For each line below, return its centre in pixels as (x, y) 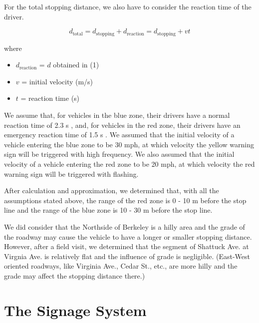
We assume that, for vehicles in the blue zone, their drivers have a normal (117, 115)
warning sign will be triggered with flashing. (71, 173)
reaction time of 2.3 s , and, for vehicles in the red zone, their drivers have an (122, 125)
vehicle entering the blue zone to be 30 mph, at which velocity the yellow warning (129, 144)
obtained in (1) (76, 65)
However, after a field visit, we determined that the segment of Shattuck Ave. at (127, 246)
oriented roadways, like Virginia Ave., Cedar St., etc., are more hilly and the (121, 266)
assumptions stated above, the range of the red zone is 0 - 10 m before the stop (125, 200)
